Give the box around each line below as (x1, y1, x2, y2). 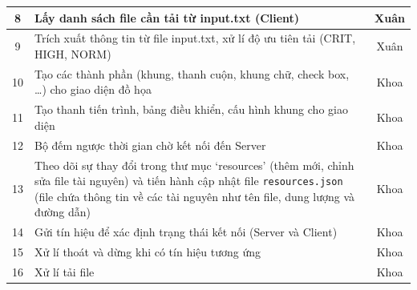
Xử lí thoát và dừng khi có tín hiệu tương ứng (34, 244, 261, 260)
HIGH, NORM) (34, 45, 111, 62)
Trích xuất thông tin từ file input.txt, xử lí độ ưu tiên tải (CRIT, (34, 30, 356, 46)
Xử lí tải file (34, 263, 95, 280)
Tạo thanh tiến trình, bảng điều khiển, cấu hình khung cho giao (34, 101, 348, 118)
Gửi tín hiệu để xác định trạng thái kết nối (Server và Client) (34, 224, 338, 240)
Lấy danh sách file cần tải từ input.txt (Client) (34, 9, 300, 26)
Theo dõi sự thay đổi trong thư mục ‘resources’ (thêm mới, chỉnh (34, 156, 354, 173)
